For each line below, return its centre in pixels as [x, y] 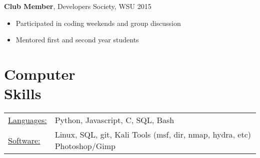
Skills [23, 93]
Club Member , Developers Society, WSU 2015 [78, 6]
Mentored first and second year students [77, 40]
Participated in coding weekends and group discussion [98, 23]
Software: [24, 140]
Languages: [27, 120]
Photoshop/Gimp [85, 146]
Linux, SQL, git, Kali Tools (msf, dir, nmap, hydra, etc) [153, 135]
